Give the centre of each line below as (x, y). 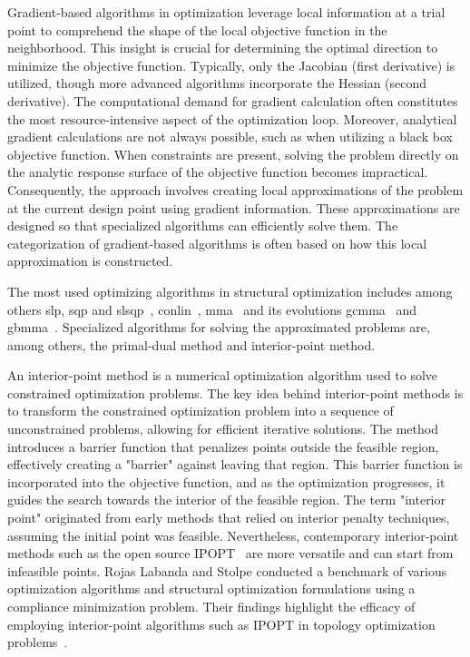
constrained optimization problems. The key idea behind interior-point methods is (235, 392)
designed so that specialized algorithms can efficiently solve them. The (203, 226)
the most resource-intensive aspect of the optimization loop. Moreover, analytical (232, 118)
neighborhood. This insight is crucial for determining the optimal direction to (223, 48)
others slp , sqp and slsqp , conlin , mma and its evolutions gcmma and (212, 309)
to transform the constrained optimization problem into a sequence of (201, 411)
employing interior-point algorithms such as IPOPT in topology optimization (221, 624)
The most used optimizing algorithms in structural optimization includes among (230, 291)
